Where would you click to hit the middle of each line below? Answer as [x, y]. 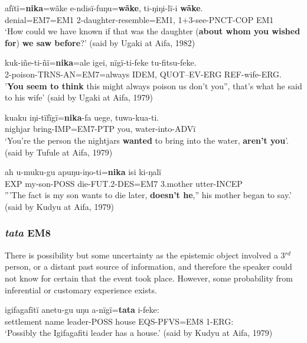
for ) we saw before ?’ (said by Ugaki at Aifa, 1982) [100, 42]
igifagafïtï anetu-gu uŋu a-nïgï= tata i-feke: [82, 310]
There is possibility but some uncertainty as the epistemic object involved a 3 [145, 255]
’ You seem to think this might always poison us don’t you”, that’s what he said [153, 85]
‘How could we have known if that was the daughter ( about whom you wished [153, 31]
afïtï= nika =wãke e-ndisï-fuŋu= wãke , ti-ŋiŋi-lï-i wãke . [104, 8]
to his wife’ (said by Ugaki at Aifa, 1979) [79, 97]
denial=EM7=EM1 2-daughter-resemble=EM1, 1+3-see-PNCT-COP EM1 [139, 19]
